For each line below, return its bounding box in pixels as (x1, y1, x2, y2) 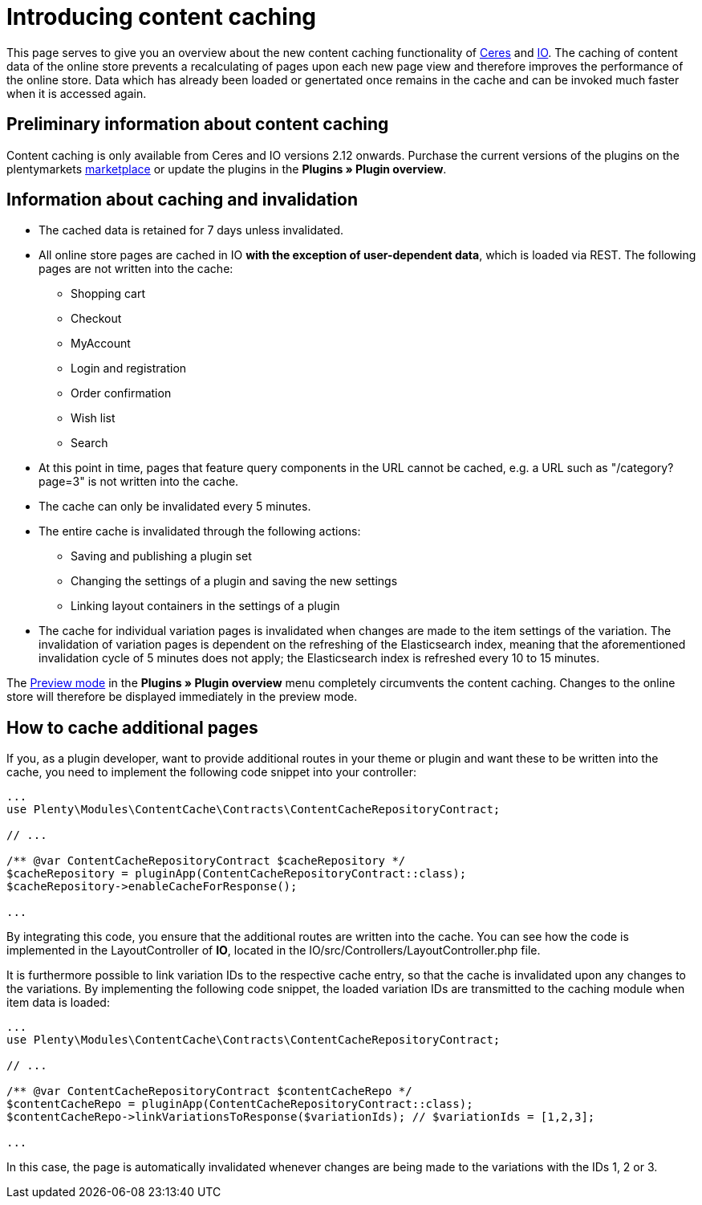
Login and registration (71, 361, 187, 376)
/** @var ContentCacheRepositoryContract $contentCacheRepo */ (6, 1085, 412, 1098)
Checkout (71, 311, 122, 326)
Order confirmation (71, 386, 172, 401)
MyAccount (71, 336, 131, 351)
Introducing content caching (6, 3, 317, 31)
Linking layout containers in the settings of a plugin (71, 599, 340, 613)
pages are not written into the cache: (39, 262, 233, 276)
